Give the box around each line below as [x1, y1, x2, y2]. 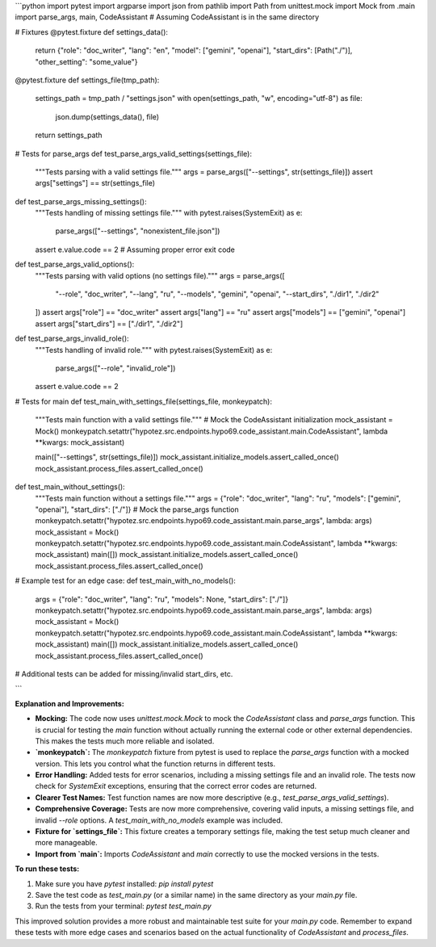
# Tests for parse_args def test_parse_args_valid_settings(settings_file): [15, 149, 252, 158]
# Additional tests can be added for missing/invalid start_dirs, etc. [15, 668, 233, 678]
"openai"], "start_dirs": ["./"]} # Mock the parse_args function [35, 505, 240, 514]
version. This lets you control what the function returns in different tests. [35, 759, 276, 769]
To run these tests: [15, 864, 80, 874]
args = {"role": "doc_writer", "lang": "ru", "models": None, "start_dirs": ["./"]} [35, 594, 289, 604]
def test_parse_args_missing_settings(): [15, 196, 147, 206]
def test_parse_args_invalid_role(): [15, 333, 129, 343]
